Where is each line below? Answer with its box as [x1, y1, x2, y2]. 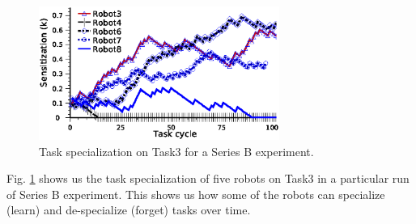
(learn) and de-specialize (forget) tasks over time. [6, 201, 251, 218]
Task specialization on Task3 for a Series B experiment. [39, 142, 314, 159]
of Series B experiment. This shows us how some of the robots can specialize [6, 185, 385, 202]
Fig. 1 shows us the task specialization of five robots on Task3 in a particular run [6, 170, 410, 187]
